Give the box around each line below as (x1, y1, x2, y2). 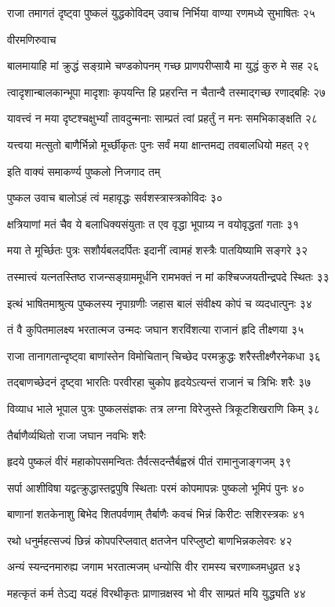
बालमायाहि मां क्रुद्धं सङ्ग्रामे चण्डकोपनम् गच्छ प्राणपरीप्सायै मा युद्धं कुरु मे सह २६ (7, 57, 319, 74)
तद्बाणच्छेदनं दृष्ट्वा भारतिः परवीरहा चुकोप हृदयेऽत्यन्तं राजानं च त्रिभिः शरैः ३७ (7, 374, 311, 390)
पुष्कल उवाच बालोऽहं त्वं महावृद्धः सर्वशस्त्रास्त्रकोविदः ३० (7, 189, 223, 206)
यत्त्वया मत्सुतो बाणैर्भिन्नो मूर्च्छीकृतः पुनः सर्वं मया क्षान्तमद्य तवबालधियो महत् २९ (7, 136, 310, 152)
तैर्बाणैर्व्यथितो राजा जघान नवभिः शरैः (7, 426, 146, 443)
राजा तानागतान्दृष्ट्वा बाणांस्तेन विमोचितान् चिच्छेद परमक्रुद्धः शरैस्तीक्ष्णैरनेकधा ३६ (7, 347, 321, 364)
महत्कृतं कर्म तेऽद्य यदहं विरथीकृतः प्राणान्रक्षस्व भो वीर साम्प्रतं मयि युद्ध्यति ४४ (7, 585, 306, 602)
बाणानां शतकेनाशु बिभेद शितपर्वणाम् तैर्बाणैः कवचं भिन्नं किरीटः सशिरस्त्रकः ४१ (7, 506, 305, 522)
